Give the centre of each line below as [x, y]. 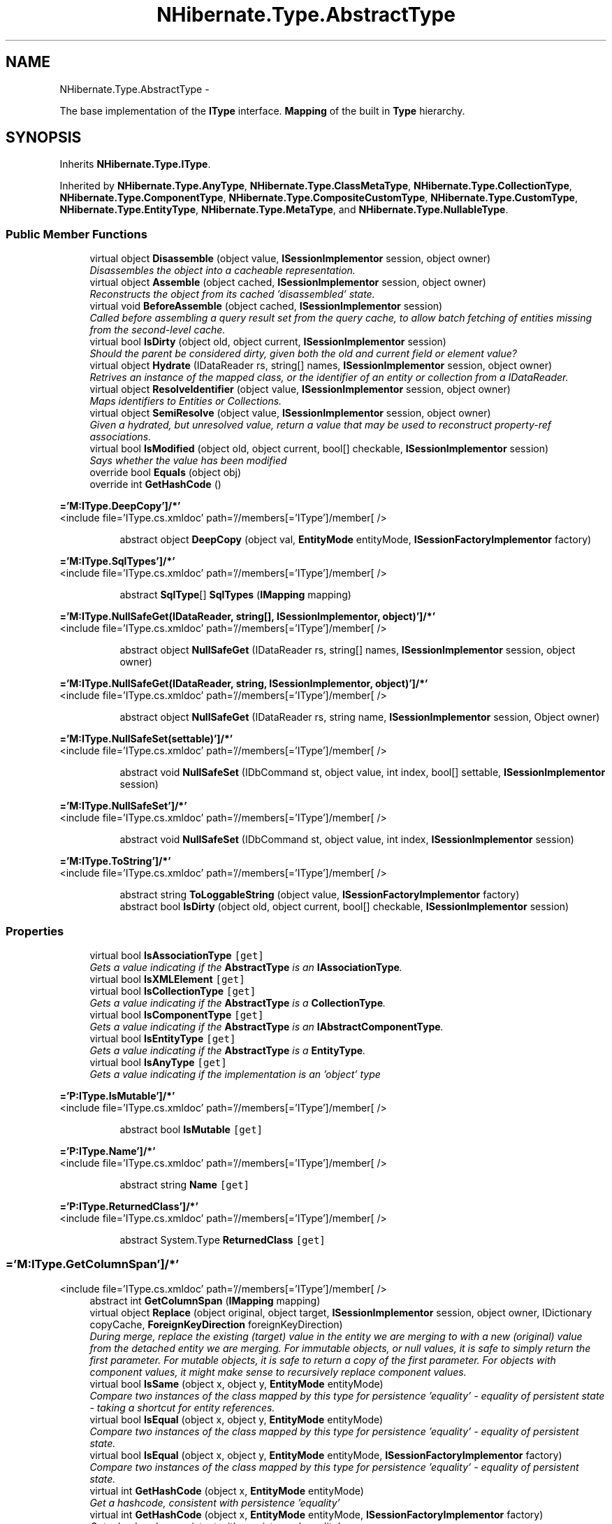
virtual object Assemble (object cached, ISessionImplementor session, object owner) [288, 282]
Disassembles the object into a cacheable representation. [223, 271]
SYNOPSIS [44, 138]
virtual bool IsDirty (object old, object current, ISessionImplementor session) [268, 342]
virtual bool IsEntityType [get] [163, 1038]
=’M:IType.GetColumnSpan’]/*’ [93, 1264]
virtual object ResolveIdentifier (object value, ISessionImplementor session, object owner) [300, 389]
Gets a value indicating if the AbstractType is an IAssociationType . [246, 967]
